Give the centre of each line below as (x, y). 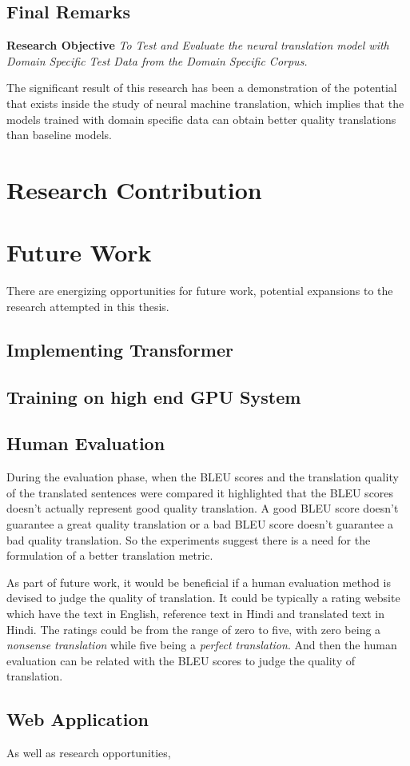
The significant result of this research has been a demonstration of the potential (202, 88)
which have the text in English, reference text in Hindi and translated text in (195, 613)
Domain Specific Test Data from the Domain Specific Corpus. (157, 60)
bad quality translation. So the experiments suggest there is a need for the (189, 539)
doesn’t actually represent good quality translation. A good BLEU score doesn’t (203, 508)
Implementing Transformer (120, 349)
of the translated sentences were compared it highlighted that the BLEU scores (200, 492)
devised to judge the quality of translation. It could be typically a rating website (203, 598)
